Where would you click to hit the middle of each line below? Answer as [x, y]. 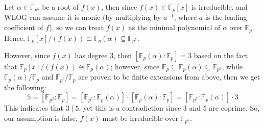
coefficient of [24, 27]
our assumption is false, [41, 118]
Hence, [15, 37]
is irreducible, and [219, 7]
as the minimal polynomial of [174, 27]
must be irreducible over [140, 118]
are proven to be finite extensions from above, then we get [169, 77]
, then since [119, 7]
